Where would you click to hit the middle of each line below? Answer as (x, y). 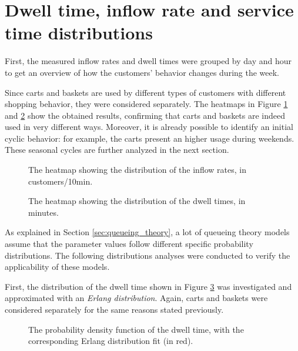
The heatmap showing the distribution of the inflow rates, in (137, 170)
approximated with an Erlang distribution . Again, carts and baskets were (136, 298)
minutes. (43, 212)
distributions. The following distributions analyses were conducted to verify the (148, 255)
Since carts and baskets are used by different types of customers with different (145, 92)
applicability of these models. (57, 267)
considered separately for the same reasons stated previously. (114, 309)
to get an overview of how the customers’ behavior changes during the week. (142, 72)
